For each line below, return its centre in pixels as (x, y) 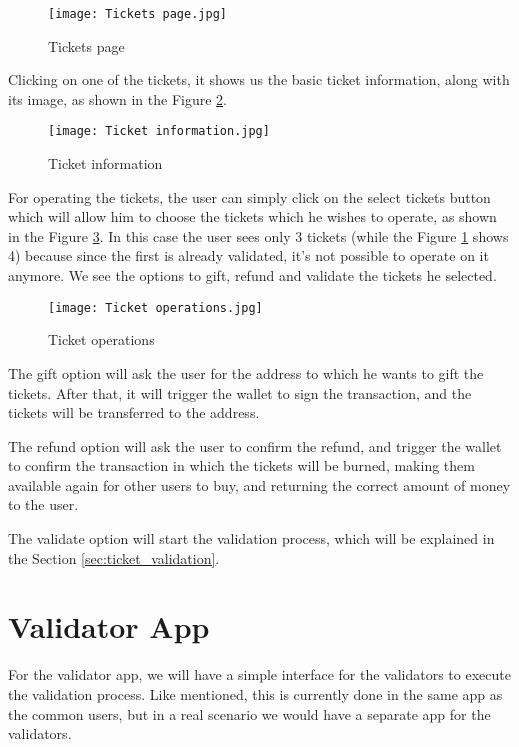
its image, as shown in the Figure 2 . (118, 98)
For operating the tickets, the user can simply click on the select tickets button (249, 196)
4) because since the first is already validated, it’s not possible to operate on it (248, 255)
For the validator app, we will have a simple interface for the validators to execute (259, 674)
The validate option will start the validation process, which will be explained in (251, 538)
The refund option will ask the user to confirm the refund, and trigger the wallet (255, 445)
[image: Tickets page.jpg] (137, 14)
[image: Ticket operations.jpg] (155, 307)
